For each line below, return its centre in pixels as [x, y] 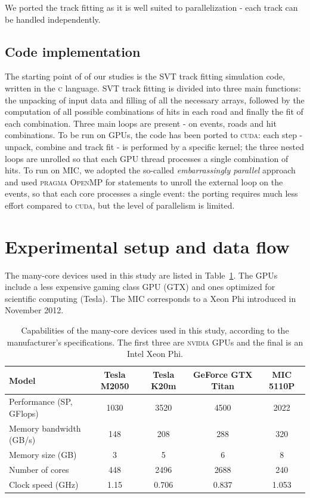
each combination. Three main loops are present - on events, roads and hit [141, 123]
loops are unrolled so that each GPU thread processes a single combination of [147, 158]
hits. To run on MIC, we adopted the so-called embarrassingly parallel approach [150, 170]
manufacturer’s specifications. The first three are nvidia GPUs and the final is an [155, 342]
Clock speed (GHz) [44, 484]
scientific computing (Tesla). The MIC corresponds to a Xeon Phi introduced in [151, 298]
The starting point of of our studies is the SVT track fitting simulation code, [145, 76]
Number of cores [39, 469]
